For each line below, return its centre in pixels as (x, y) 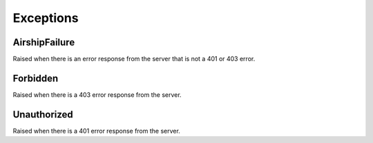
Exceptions (46, 18)
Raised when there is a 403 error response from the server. (97, 95)
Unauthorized (43, 114)
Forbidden (36, 78)
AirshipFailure (44, 42)
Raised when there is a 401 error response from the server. (97, 131)
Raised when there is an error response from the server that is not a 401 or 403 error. (134, 59)
